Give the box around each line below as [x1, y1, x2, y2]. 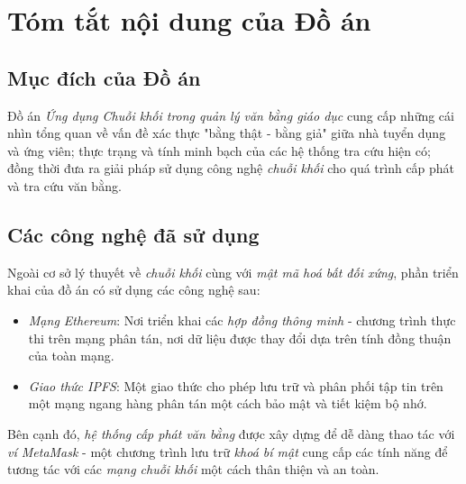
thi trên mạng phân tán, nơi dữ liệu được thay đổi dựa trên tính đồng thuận [28, 328, 452, 347]
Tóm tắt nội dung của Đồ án [7, 2, 371, 39]
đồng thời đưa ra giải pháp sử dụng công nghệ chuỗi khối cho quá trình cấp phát [7, 159, 455, 178]
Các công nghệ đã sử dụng [7, 220, 260, 248]
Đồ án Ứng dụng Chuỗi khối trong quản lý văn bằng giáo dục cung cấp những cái [7, 105, 454, 124]
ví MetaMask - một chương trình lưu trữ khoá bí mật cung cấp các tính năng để [7, 442, 448, 461]
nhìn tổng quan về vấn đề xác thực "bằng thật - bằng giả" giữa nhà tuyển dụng [7, 123, 446, 142]
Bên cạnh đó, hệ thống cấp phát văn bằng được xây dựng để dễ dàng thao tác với [7, 424, 455, 443]
